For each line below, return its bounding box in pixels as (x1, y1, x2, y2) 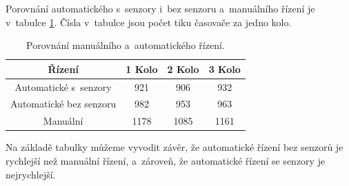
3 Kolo (208, 61, 241, 76)
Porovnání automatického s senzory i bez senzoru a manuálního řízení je (6, 1, 315, 15)
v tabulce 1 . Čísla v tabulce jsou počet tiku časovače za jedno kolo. (6, 14, 292, 29)
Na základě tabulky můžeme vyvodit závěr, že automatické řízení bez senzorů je (6, 140, 343, 154)
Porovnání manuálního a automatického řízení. (26, 38, 225, 52)
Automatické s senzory (14, 79, 112, 94)
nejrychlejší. (6, 167, 56, 181)
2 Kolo (167, 61, 199, 76)
